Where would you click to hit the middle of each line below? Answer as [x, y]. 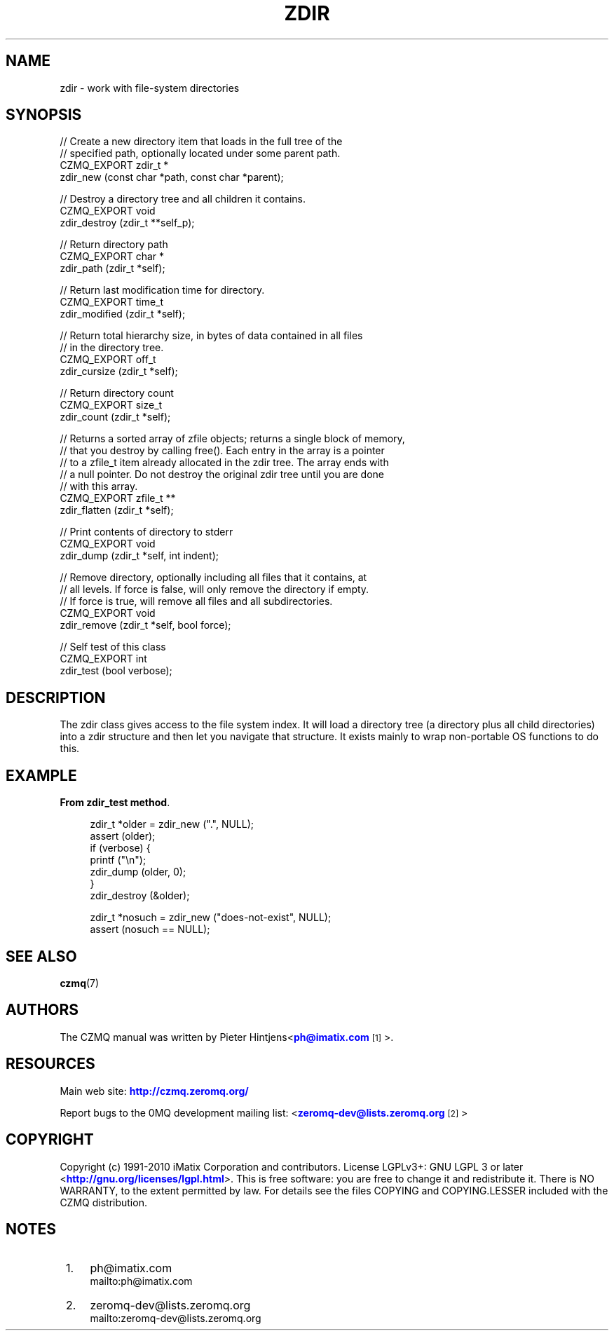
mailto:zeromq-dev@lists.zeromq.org [176, 1318]
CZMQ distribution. [103, 1202]
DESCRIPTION [56, 697]
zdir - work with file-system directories [150, 88]
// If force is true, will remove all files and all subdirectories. [196, 601]
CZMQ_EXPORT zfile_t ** [118, 498]
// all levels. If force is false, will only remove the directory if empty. [214, 589]
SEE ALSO [41, 956]
